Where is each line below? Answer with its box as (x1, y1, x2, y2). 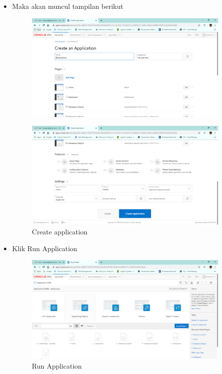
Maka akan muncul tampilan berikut (12, 1, 124, 11)
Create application (32, 227, 88, 237)
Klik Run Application (12, 243, 77, 253)
